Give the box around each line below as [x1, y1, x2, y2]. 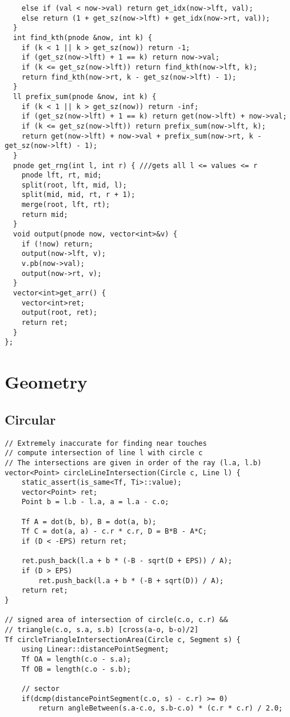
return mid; [21, 210, 68, 219]
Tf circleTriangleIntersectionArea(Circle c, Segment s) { [5, 635, 241, 644]
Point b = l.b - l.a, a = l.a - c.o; [21, 498, 169, 506]
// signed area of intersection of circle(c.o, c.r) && [5, 616, 228, 624]
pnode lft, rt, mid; [21, 171, 102, 180]
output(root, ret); [21, 308, 98, 317]
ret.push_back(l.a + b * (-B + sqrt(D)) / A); [38, 576, 224, 585]
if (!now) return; [21, 239, 94, 248]
